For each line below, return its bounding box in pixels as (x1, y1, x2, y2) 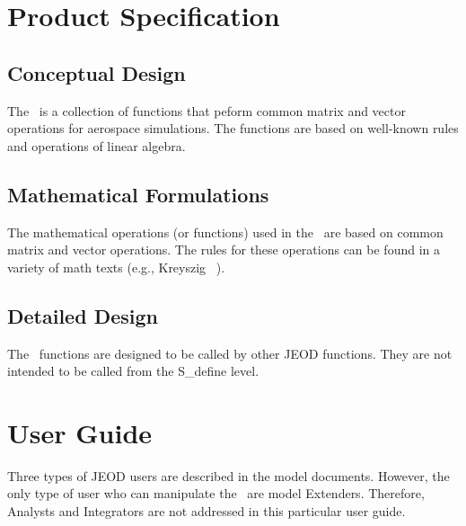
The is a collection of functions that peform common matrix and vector (7, 101, 406, 120)
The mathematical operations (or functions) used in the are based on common (7, 222, 444, 241)
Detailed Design (7, 301, 158, 329)
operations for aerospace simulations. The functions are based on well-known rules (7, 119, 459, 138)
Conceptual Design (7, 58, 186, 86)
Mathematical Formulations (7, 180, 269, 208)
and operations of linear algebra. (7, 136, 186, 155)
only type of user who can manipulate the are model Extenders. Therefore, (7, 484, 425, 503)
